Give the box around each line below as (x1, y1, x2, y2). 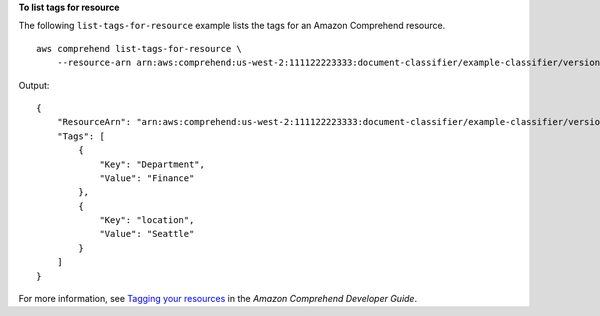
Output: (18, 79, 50, 91)
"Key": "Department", (99, 158, 205, 170)
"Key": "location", (99, 215, 195, 226)
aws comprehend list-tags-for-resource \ (36, 43, 242, 54)
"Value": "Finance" (99, 172, 195, 184)
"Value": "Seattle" (99, 228, 195, 240)
